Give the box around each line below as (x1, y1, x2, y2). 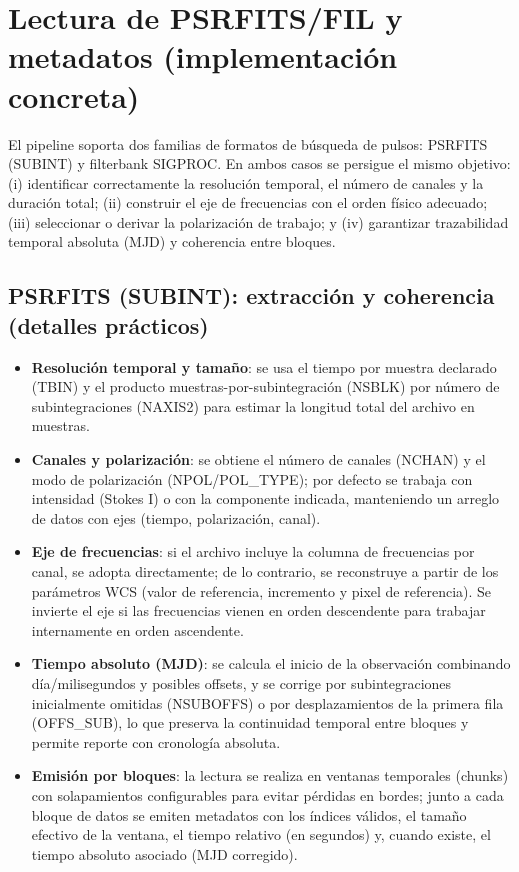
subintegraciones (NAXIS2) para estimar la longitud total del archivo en (31, 395, 475, 416)
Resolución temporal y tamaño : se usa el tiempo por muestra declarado (31, 356, 497, 377)
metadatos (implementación (8, 36, 398, 77)
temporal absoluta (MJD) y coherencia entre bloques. (8, 231, 336, 252)
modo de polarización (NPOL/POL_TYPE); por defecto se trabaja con (31, 468, 473, 489)
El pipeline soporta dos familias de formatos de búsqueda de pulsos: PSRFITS (8, 133, 488, 154)
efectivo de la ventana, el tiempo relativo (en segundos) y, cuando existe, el (31, 824, 491, 845)
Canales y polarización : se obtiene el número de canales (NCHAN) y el (31, 449, 486, 470)
